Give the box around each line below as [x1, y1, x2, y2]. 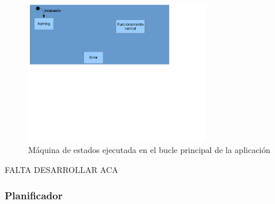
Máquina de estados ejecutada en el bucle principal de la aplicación [28, 144, 271, 156]
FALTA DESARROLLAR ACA [5, 163, 119, 175]
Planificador [5, 188, 63, 203]
